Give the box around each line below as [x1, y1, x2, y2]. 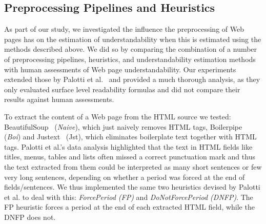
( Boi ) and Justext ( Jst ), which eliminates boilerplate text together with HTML [4, 131, 257, 142]
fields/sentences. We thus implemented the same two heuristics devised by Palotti [4, 181, 260, 192]
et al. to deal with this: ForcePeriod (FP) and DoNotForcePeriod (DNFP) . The [4, 191, 253, 202]
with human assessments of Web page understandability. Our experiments [4, 64, 236, 74]
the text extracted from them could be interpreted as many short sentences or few [4, 161, 262, 172]
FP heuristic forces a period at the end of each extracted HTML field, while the [4, 201, 255, 212]
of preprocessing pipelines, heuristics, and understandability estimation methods [4, 53, 256, 64]
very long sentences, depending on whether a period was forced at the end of [4, 171, 245, 182]
